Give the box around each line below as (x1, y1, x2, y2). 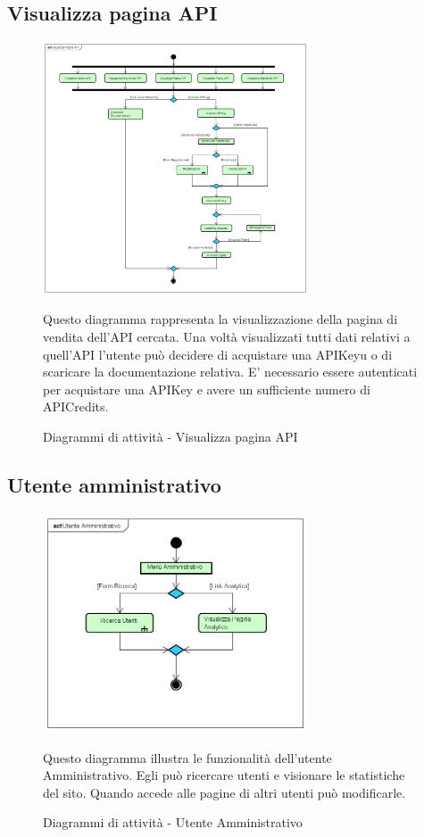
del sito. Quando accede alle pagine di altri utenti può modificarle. (43, 783, 406, 801)
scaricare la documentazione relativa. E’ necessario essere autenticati (43, 362, 418, 381)
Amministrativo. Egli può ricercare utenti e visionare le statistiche (43, 766, 405, 784)
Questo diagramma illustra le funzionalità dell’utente (43, 748, 332, 767)
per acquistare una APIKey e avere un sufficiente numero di (43, 379, 370, 398)
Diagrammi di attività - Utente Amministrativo (43, 813, 303, 832)
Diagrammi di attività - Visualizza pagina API (43, 427, 298, 445)
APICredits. (43, 397, 109, 416)
